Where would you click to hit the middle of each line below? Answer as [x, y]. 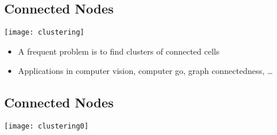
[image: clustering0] [47, 126]
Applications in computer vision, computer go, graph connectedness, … [145, 71]
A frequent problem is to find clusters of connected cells [119, 51]
